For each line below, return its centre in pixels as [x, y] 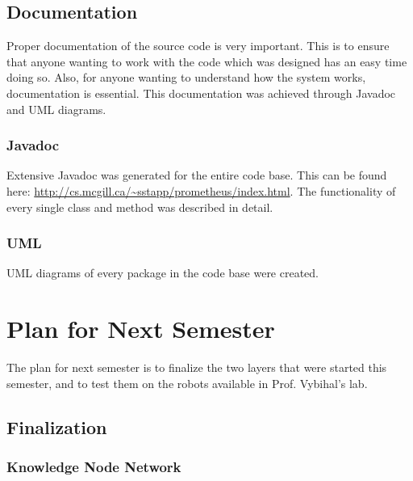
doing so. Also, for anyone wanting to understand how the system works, [186, 77]
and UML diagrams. [56, 109]
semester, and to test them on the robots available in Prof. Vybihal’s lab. [187, 383]
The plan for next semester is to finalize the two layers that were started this [197, 367]
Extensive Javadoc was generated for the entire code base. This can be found [197, 175]
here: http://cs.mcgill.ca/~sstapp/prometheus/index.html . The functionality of [201, 190]
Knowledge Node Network [94, 466]
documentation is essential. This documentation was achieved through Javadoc [201, 93]
